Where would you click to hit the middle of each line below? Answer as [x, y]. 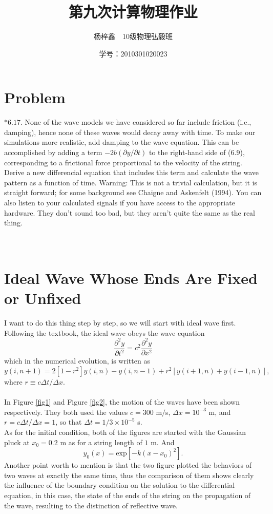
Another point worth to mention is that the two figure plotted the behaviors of [128, 465]
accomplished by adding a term [53, 152]
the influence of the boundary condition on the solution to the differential [120, 485]
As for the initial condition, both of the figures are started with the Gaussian [125, 432]
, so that [69, 422]
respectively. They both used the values [66, 412]
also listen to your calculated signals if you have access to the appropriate [120, 202]
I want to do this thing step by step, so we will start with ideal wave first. [120, 323]
